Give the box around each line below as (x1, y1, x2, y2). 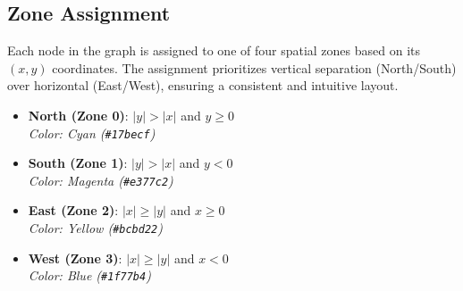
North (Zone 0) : (28, 105, 129, 124)
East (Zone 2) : (28, 201, 119, 220)
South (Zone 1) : (28, 154, 128, 172)
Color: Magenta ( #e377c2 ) (28, 170, 173, 189)
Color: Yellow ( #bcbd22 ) (28, 219, 163, 237)
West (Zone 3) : (28, 248, 122, 267)
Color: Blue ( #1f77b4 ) (28, 266, 151, 285)
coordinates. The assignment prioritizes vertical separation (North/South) (52, 58, 457, 77)
